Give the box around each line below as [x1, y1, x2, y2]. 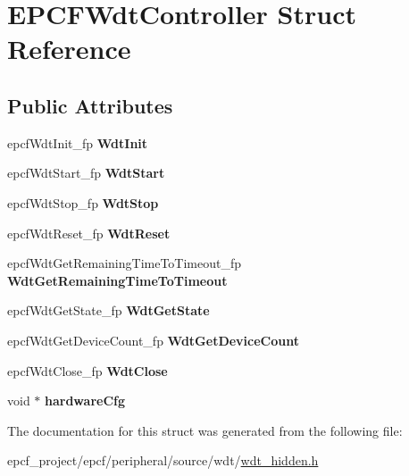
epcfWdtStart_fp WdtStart [7, 163, 165, 182]
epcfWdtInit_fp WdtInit [7, 133, 148, 152]
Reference [7, 30, 131, 67]
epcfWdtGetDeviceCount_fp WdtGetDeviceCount [7, 330, 299, 349]
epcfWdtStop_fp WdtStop [7, 193, 159, 212]
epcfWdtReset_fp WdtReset [7, 223, 171, 242]
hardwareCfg [45, 391, 125, 410]
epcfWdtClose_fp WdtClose [7, 361, 168, 380]
